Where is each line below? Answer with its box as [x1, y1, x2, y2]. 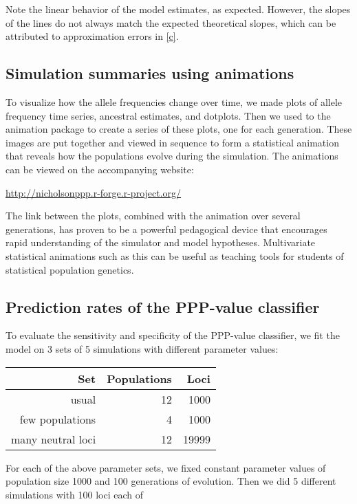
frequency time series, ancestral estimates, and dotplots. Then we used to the [6, 108, 331, 122]
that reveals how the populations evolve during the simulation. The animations [6, 149, 338, 163]
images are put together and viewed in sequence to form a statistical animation [6, 135, 339, 149]
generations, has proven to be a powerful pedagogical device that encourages [6, 221, 327, 236]
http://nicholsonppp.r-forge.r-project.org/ [6, 185, 182, 199]
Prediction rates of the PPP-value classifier [6, 296, 320, 317]
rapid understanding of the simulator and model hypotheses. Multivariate [6, 235, 316, 250]
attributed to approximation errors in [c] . [6, 29, 179, 43]
